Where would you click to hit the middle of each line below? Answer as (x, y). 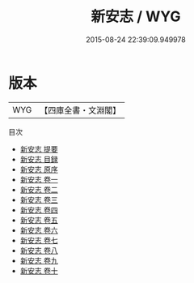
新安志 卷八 (39, 250)
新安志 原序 (39, 169)
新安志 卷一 (39, 179)
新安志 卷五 (39, 220)
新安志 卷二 (39, 189)
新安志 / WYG (136, 17)
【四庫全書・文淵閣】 (80, 110)
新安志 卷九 (39, 260)
